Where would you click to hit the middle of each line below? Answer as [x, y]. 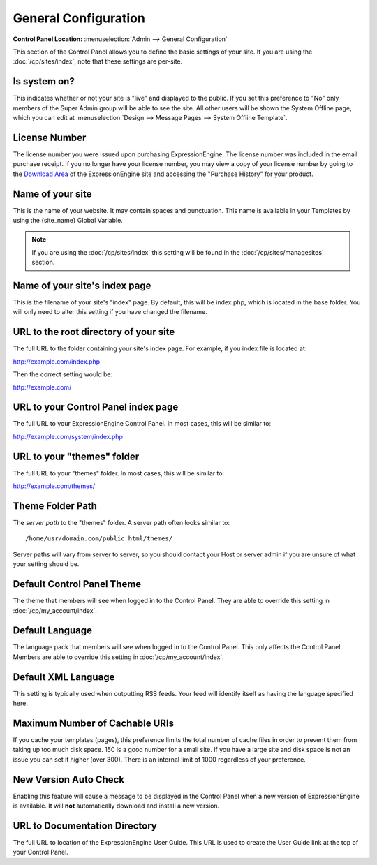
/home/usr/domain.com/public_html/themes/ [99, 539]
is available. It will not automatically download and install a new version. [116, 806]
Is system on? [44, 81]
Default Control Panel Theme [77, 584]
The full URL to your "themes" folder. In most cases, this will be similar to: [119, 473]
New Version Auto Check [69, 779]
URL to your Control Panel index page [96, 407]
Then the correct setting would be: [63, 374]
